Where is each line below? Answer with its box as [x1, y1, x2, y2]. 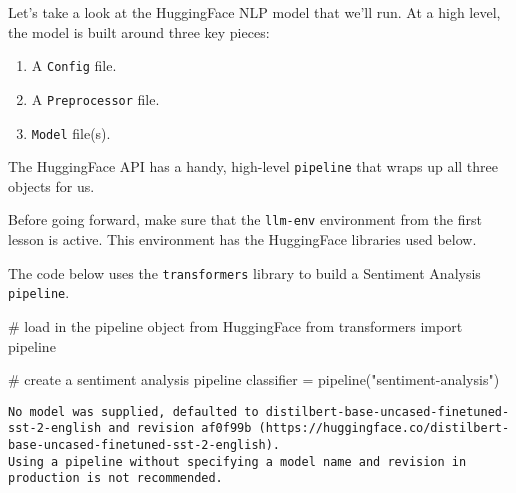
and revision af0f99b [108, 421, 252, 436]
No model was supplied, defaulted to [8, 404, 259, 419]
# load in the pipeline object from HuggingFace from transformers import [8, 315, 463, 336]
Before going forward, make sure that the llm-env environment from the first [8, 209, 482, 230]
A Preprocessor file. [31, 88, 160, 109]
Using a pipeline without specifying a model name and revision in [8, 454, 467, 469]
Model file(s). [31, 122, 111, 143]
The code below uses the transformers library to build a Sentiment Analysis [8, 262, 481, 283]
